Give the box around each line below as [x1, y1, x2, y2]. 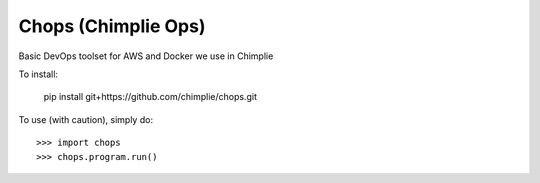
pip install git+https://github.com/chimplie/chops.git [43, 91, 257, 103]
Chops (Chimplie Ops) [18, 15, 206, 37]
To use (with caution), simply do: [18, 113, 154, 125]
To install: [18, 68, 59, 80]
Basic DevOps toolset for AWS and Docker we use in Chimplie [18, 50, 274, 62]
